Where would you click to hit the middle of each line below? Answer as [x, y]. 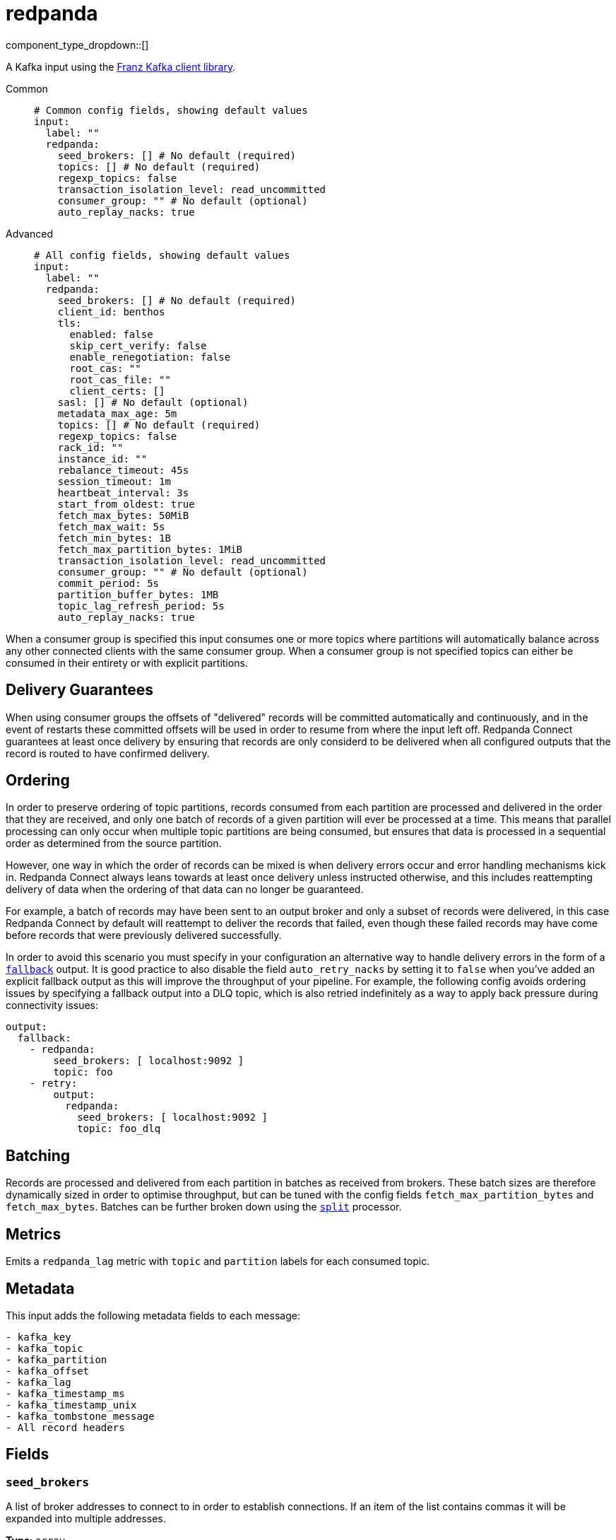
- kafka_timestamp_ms [65, 1393]
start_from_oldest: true [126, 504]
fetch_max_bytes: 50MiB [123, 515]
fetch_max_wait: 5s [111, 526]
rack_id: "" [90, 447]
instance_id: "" [102, 459]
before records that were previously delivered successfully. [144, 935]
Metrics [34, 1234]
